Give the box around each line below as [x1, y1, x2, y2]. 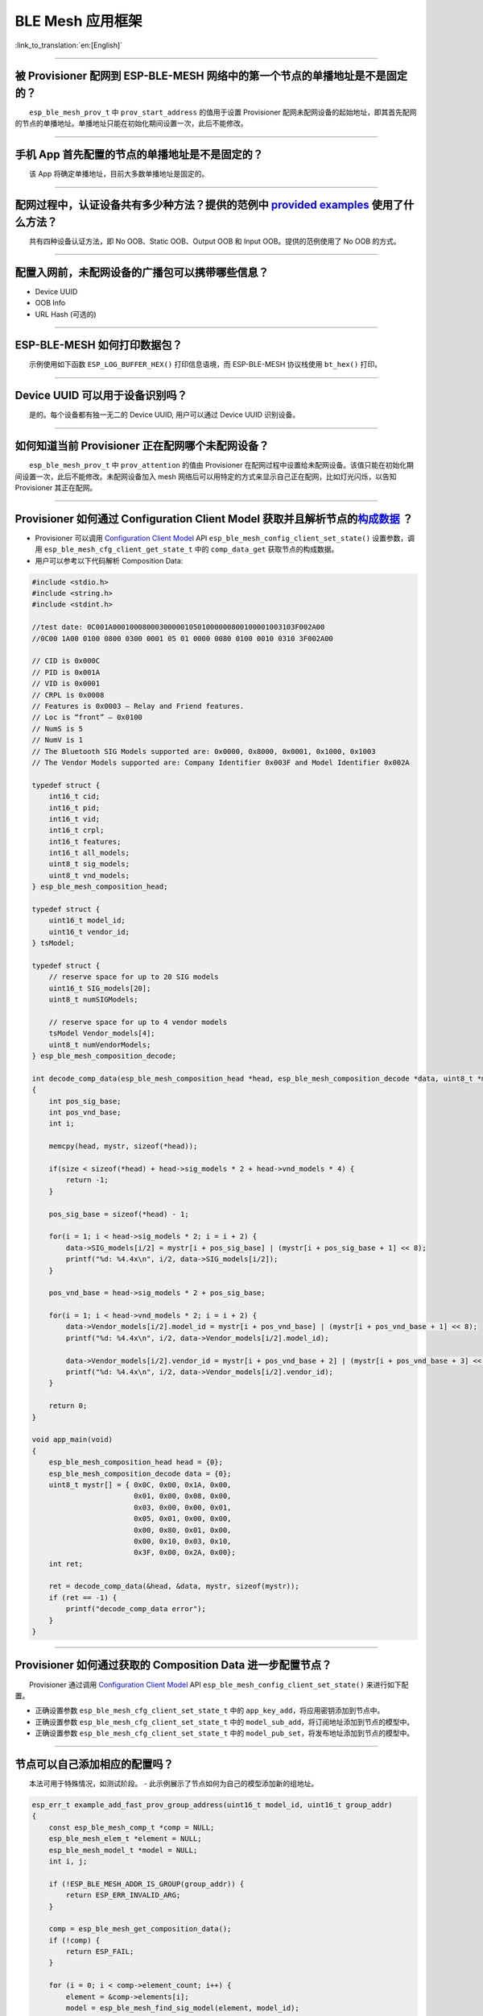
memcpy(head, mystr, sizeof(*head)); [48, 1142, 198, 1151]
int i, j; [48, 1856, 88, 1866]
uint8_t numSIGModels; [48, 995, 138, 1004]
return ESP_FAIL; [65, 1947, 134, 1956]
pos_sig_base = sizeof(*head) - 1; [48, 1210, 189, 1218]
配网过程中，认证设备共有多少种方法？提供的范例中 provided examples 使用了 [14, 198, 404, 212]
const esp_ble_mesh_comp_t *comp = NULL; [48, 1822, 215, 1832]
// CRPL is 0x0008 [31, 690, 105, 699]
